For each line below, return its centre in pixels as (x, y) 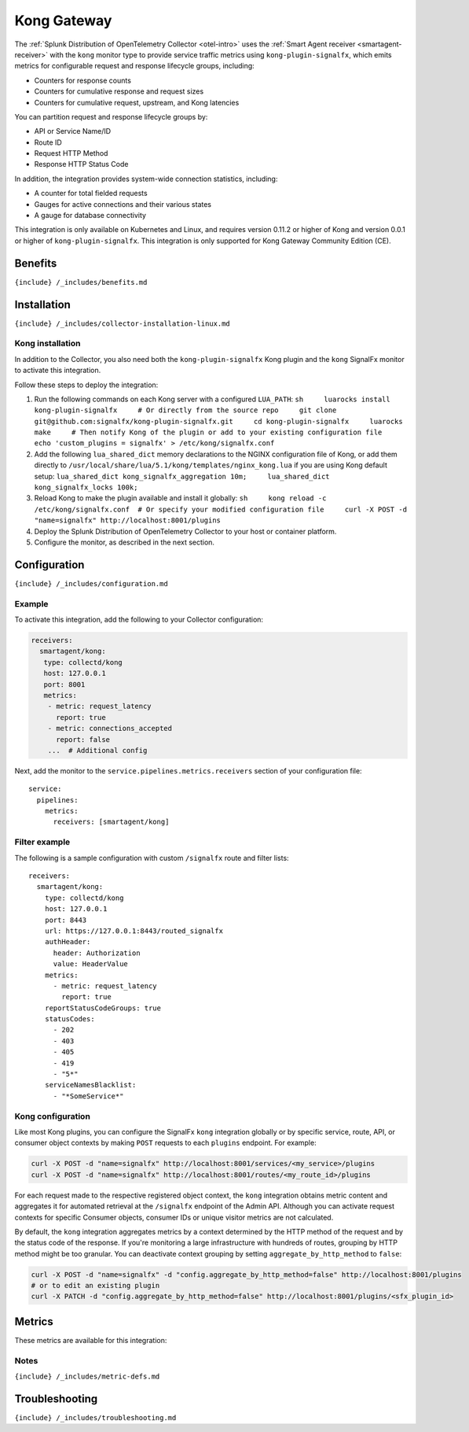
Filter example (42, 842)
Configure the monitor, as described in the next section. (125, 542)
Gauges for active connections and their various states (123, 204)
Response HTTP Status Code (81, 164)
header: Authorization (97, 953)
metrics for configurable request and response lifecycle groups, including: (134, 66)
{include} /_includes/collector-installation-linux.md (123, 323)
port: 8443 (66, 920)
